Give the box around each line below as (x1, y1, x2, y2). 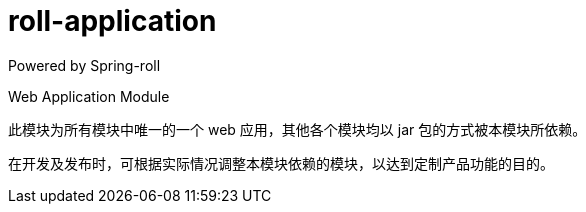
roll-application (8, 4, 217, 38)
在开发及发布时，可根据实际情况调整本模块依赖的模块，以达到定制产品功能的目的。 (8, 154, 554, 172)
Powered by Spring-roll (8, 56, 161, 74)
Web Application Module (8, 87, 170, 105)
